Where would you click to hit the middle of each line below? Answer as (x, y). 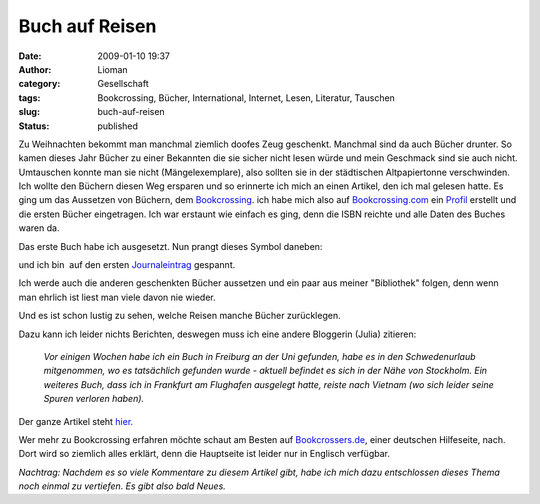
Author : (35, 69)
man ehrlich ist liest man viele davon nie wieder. (117, 297)
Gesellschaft (123, 84)
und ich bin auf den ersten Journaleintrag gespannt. (127, 265)
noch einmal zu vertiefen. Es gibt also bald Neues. (122, 486)
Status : (34, 126)
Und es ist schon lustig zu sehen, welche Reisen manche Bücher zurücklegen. (179, 316)
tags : (29, 97)
